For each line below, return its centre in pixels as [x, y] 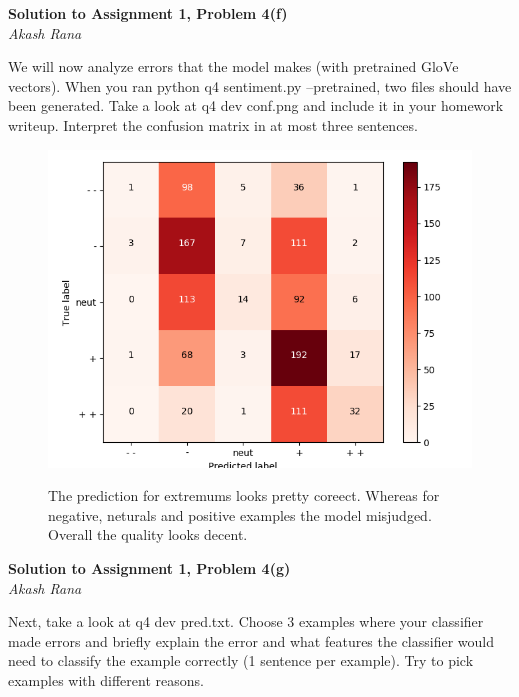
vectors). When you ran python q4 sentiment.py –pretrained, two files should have [260, 85]
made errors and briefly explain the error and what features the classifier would [251, 640]
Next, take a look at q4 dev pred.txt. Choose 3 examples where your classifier [246, 621]
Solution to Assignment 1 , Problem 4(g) [149, 567]
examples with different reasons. [106, 679]
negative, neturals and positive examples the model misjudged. [240, 514]
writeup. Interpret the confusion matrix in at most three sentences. [213, 124]
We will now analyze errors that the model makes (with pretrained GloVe [233, 66]
